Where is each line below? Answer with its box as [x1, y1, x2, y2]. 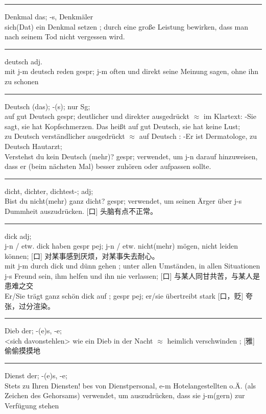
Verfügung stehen [5, 400, 59, 410]
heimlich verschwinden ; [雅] [167, 335, 255, 346]
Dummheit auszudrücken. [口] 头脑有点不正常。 [5, 205, 157, 216]
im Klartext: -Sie [203, 111, 256, 121]
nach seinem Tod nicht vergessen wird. [5, 31, 125, 42]
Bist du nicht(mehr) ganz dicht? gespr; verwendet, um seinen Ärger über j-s [5, 196, 242, 206]
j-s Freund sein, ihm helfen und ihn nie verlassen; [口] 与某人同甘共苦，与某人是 [5, 270, 260, 281]
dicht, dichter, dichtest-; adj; [5, 185, 93, 196]
